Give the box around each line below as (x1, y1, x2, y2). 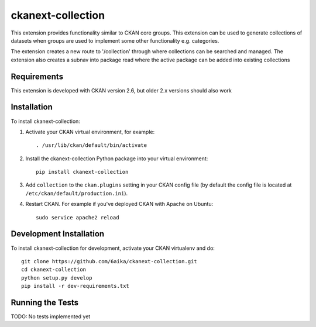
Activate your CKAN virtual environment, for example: (25, 128, 155, 135)
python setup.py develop (21, 274, 92, 281)
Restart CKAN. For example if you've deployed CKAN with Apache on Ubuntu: (25, 201, 214, 208)
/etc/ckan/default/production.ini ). (25, 190, 128, 197)
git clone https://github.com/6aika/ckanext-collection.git (21, 258, 197, 264)
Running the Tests (11, 297, 79, 307)
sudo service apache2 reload (36, 214, 119, 221)
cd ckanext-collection (21, 266, 87, 273)
